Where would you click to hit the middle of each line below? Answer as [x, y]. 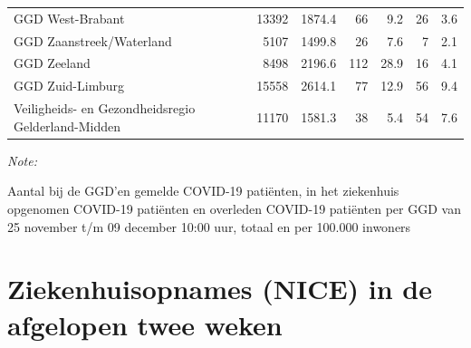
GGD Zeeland [52, 63]
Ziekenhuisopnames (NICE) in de [220, 289]
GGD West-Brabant [69, 18]
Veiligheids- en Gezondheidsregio [105, 108]
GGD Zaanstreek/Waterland [93, 40]
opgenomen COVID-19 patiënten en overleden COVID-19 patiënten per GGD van [234, 208]
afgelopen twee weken [145, 324]
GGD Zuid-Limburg [69, 86]
